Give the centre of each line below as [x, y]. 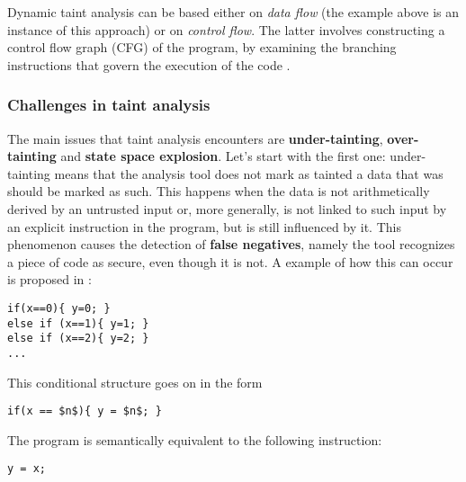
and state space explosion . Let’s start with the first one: [223, 156]
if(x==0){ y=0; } [59, 308]
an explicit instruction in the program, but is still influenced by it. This [204, 226]
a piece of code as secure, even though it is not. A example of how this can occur [230, 261]
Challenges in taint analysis [109, 105]
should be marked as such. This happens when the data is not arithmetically [219, 191]
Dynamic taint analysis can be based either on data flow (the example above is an [233, 12]
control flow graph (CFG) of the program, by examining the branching [202, 47]
